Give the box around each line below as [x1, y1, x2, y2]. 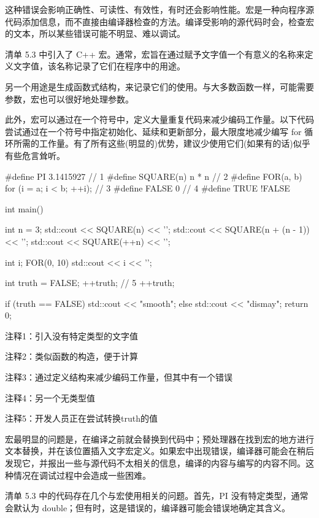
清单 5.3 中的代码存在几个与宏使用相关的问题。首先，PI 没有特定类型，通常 [5, 489, 309, 502]
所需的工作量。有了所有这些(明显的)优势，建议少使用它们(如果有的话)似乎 [13, 137, 310, 150]
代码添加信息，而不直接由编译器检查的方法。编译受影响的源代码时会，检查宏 [5, 15, 314, 28]
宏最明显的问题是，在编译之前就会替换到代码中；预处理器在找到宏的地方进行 [5, 432, 314, 445]
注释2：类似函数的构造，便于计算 [5, 350, 138, 363]
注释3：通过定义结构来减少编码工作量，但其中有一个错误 [5, 371, 233, 384]
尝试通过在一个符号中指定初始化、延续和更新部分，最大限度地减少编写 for [5, 125, 302, 137]
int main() [5, 202, 44, 215]
